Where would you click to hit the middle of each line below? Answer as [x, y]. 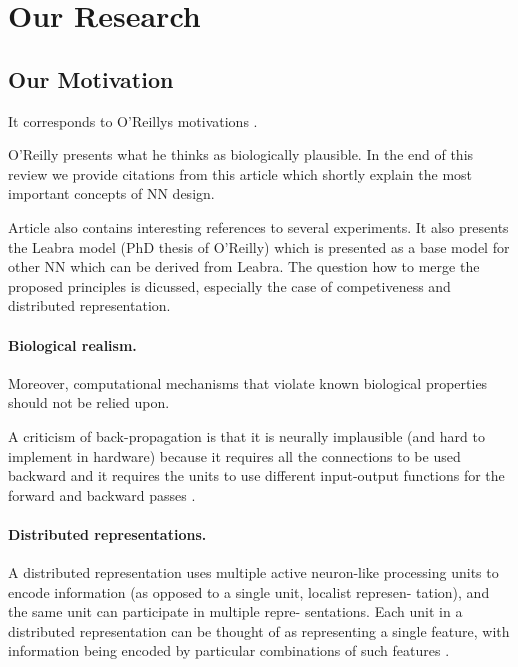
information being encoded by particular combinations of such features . [229, 650]
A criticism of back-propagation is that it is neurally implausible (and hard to [246, 435]
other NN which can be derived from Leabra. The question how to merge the [244, 266]
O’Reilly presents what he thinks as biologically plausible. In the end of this [241, 154]
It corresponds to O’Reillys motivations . [133, 120]
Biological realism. [72, 344]
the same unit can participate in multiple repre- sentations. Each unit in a [235, 611]
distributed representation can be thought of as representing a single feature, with [259, 630]
